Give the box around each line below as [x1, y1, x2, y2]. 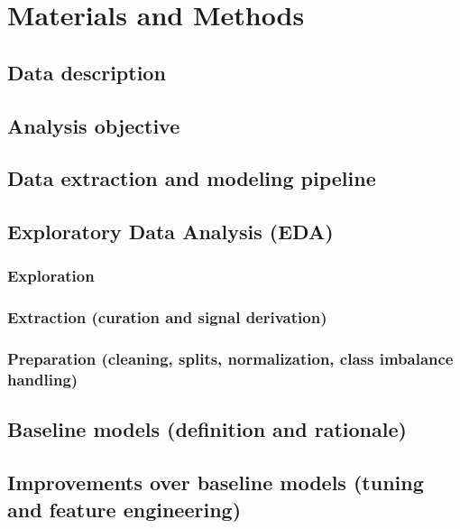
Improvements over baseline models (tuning [7, 469, 424, 497]
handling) [7, 368, 78, 391]
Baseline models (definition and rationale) [7, 415, 407, 443]
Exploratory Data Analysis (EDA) [7, 218, 334, 246]
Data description [7, 58, 166, 86]
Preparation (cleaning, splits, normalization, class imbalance [7, 348, 454, 370]
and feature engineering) [7, 495, 242, 523]
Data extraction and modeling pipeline [7, 164, 376, 192]
